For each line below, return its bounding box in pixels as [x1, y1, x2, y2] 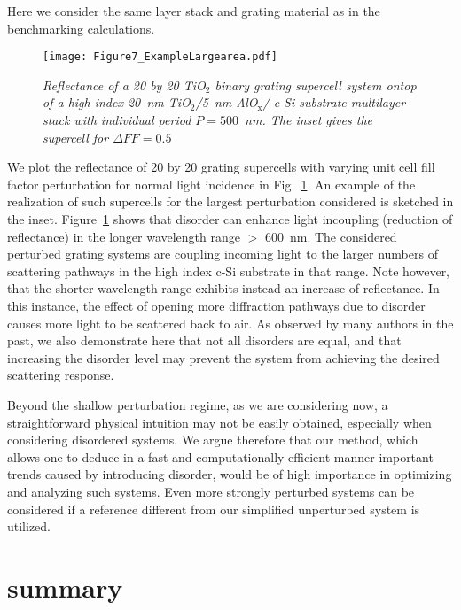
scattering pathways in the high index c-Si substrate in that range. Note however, [7, 261, 450, 280]
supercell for [43, 127, 109, 146]
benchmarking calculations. [7, 19, 155, 37]
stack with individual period [43, 111, 191, 129]
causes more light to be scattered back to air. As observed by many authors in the [7, 313, 454, 332]
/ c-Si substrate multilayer [262, 93, 406, 112]
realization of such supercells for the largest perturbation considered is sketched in [7, 192, 454, 211]
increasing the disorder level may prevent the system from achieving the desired [7, 348, 440, 367]
